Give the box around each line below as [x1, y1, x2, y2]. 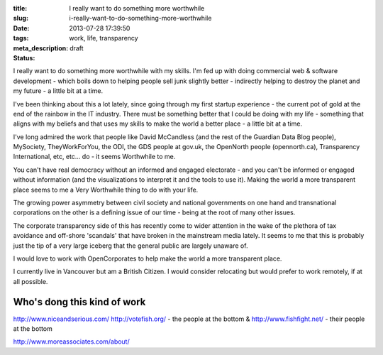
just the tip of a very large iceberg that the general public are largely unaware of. [13, 241, 248, 250]
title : [13, 4, 28, 12]
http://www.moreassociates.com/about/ [13, 337, 131, 346]
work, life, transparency [69, 34, 138, 43]
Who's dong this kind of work [13, 295, 146, 308]
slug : [13, 14, 28, 23]
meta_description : [13, 43, 69, 53]
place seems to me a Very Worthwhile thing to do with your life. [13, 185, 199, 194]
